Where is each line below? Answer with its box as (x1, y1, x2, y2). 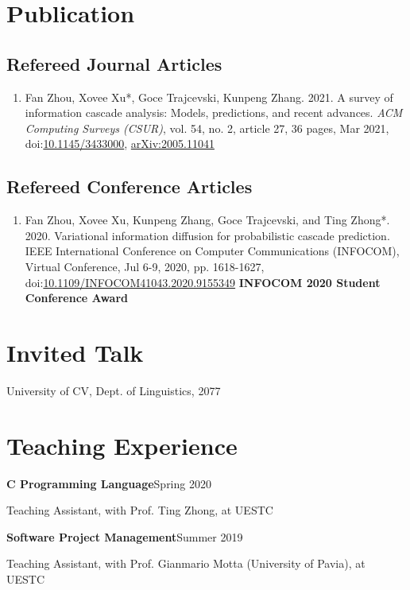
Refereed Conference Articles (6, 174, 253, 199)
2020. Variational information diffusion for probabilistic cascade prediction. (25, 227, 390, 243)
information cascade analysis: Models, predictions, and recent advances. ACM (25, 104, 403, 121)
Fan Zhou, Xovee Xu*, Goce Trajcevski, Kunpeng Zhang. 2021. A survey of (25, 88, 393, 105)
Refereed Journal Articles (6, 51, 222, 76)
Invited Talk (6, 336, 144, 368)
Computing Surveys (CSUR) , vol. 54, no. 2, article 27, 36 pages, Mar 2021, (25, 119, 389, 136)
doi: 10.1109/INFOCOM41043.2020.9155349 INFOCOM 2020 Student (25, 274, 381, 290)
